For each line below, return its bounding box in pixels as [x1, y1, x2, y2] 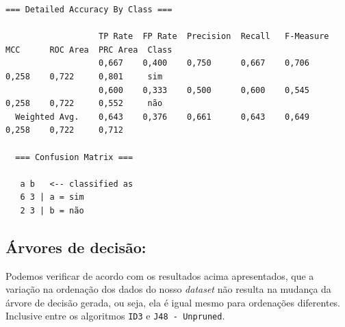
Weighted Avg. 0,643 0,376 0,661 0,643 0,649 [15, 112, 309, 122]
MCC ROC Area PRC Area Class [5, 44, 172, 55]
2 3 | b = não [20, 205, 84, 215]
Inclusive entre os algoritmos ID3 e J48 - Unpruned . [5, 309, 225, 323]
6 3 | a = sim [20, 192, 84, 202]
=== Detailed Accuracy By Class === [5, 5, 172, 14]
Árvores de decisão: [5, 236, 146, 257]
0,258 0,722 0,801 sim [5, 71, 163, 81]
